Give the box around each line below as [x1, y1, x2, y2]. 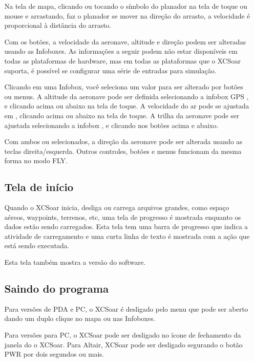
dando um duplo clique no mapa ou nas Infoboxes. [4, 313, 155, 323]
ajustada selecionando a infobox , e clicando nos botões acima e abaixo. [4, 120, 218, 130]
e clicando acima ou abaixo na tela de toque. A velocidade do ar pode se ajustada [4, 101, 249, 111]
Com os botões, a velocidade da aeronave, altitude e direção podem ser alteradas [4, 36, 246, 46]
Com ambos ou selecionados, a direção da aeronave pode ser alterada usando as [4, 136, 243, 147]
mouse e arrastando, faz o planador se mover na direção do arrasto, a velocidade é [4, 10, 250, 21]
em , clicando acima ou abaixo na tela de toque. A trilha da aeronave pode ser [4, 110, 239, 120]
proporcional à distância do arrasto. [4, 20, 111, 30]
